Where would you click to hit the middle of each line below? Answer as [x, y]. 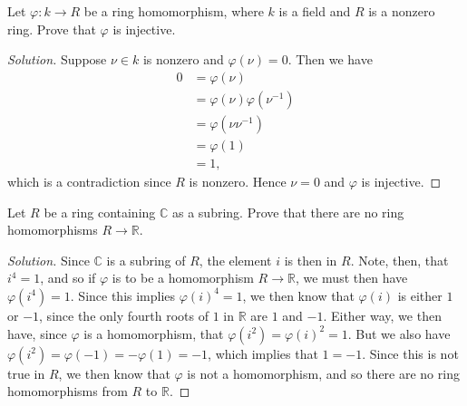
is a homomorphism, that [154, 333]
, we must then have [351, 278]
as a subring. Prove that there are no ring [288, 212]
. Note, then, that [399, 260]
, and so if [68, 278]
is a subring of [146, 260]
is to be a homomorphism [183, 278]
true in [26, 373]
